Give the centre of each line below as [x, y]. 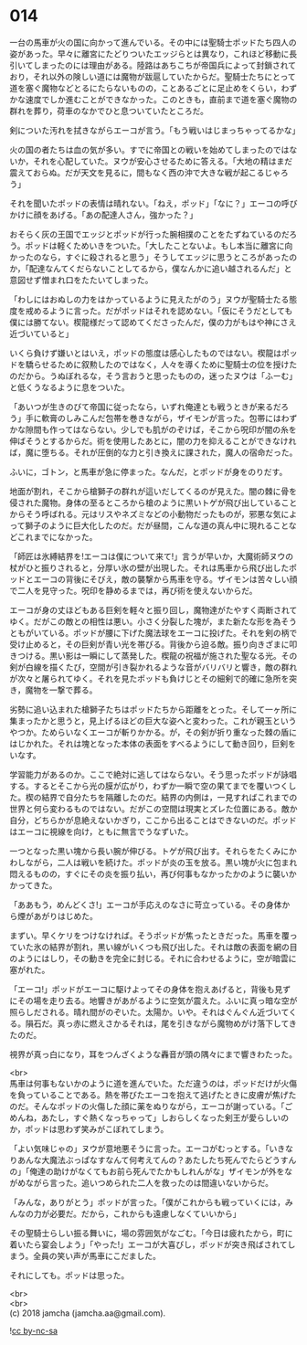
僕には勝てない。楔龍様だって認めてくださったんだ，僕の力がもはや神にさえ [153, 322]
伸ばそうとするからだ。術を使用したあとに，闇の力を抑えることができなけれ [153, 440]
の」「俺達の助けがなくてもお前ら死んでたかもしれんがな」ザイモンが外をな [151, 1171]
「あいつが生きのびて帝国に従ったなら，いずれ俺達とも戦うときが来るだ [145, 407]
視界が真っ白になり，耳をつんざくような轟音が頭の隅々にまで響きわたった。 [153, 1054]
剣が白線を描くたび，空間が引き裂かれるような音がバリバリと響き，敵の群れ [153, 667]
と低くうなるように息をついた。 [69, 387]
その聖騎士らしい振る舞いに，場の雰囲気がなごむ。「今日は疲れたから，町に [151, 1233]
